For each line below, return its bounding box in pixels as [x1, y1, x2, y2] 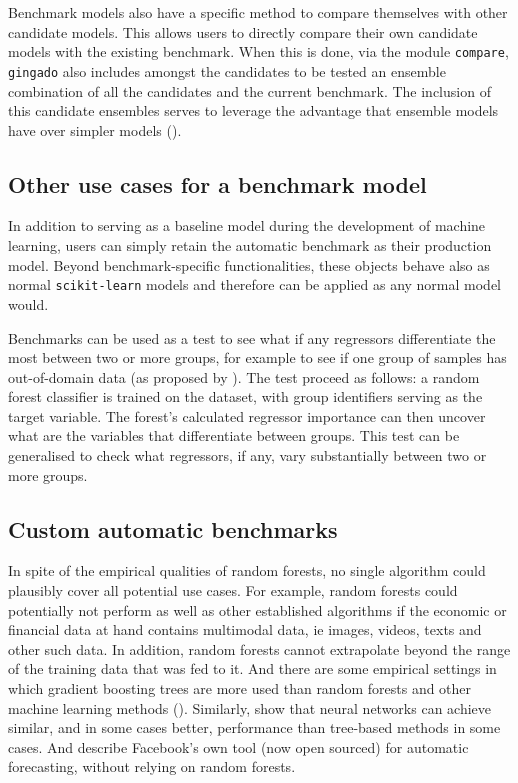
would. [8, 293, 49, 314]
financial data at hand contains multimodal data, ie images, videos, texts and [8, 619, 482, 640]
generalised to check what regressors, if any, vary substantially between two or [8, 445, 487, 466]
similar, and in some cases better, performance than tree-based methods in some [8, 717, 501, 738]
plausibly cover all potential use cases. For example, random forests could [8, 580, 458, 601]
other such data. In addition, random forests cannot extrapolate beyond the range [8, 638, 511, 659]
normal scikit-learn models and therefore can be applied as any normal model [8, 274, 502, 295]
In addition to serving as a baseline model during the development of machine [8, 215, 486, 236]
